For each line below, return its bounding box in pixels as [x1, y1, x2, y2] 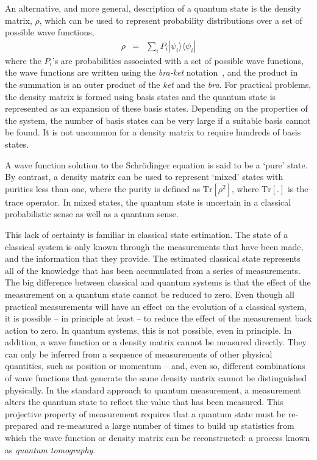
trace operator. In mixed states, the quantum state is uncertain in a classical [5, 195, 291, 208]
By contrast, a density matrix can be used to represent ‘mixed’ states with [5, 170, 283, 183]
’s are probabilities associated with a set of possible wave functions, [52, 54, 304, 66]
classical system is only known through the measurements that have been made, [5, 240, 304, 253]
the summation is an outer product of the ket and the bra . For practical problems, [5, 78, 312, 90]
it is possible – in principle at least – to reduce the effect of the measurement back [5, 312, 312, 325]
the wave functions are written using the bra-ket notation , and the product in [5, 66, 298, 79]
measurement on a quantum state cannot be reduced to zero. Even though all [5, 287, 294, 300]
